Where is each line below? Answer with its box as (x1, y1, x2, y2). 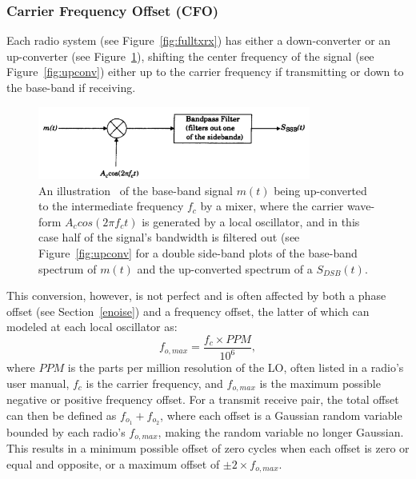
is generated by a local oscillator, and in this (142, 213, 360, 230)
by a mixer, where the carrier (200, 198, 344, 214)
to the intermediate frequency (38, 198, 184, 214)
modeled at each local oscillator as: (6, 318, 178, 335)
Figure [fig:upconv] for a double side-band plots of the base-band (38, 244, 358, 261)
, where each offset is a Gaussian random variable (160, 406, 402, 423)
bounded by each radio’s (6, 423, 126, 440)
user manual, (6, 374, 70, 391)
